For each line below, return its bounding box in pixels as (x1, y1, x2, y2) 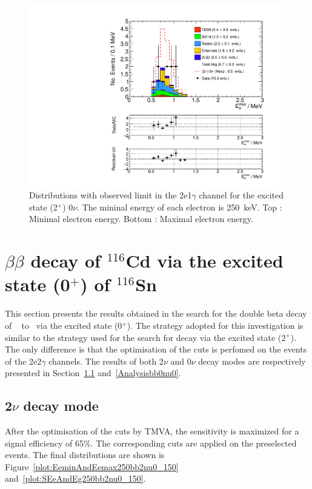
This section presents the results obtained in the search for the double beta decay (5, 307, 307, 320)
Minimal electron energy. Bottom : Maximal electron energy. (29, 212, 253, 225)
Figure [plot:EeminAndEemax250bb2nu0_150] (5, 460, 179, 473)
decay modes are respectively (198, 354, 306, 367)
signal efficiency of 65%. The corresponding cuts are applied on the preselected (5, 436, 297, 449)
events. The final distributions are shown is (5, 448, 165, 461)
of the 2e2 (5, 354, 42, 367)
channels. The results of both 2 (48, 354, 164, 367)
